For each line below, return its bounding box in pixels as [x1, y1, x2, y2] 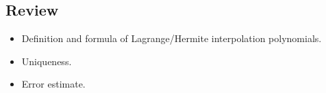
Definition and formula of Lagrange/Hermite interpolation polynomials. [21, 31, 322, 45]
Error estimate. [21, 77, 86, 91]
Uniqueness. [21, 54, 72, 68]
